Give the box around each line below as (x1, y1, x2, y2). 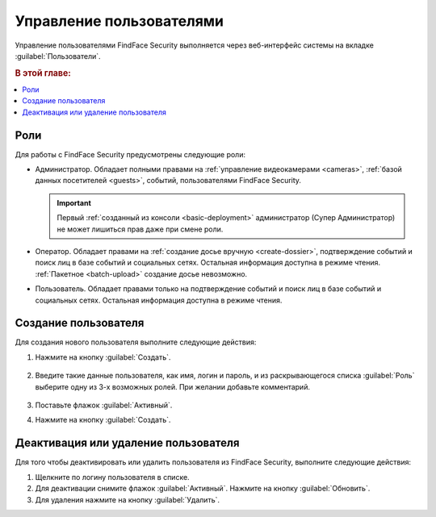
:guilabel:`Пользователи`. (15, 51, 101, 60)
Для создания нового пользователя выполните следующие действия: (15, 337, 257, 347)
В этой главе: (15, 67, 72, 78)
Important (57, 198, 92, 207)
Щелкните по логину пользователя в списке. (35, 472, 190, 482)
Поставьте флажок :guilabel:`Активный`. (35, 400, 173, 411)
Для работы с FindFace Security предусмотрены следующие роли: (15, 149, 246, 159)
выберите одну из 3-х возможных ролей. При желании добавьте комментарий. (35, 381, 311, 391)
